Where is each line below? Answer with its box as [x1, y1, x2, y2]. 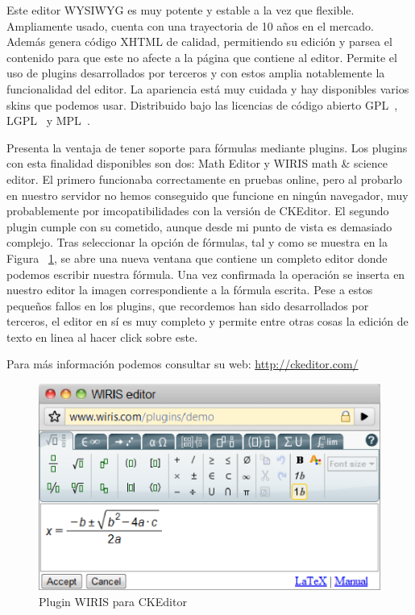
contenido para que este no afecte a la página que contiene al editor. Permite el [6, 48, 397, 65]
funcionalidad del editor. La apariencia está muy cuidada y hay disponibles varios [6, 80, 409, 97]
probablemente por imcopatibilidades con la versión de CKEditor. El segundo [6, 202, 389, 219]
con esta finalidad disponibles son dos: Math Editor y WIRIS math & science [6, 155, 388, 172]
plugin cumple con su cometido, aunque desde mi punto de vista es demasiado [6, 218, 392, 235]
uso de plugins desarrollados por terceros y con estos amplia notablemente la [6, 64, 385, 81]
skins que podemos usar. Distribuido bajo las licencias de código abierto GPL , [6, 96, 398, 113]
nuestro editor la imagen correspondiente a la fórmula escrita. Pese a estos [6, 281, 373, 298]
